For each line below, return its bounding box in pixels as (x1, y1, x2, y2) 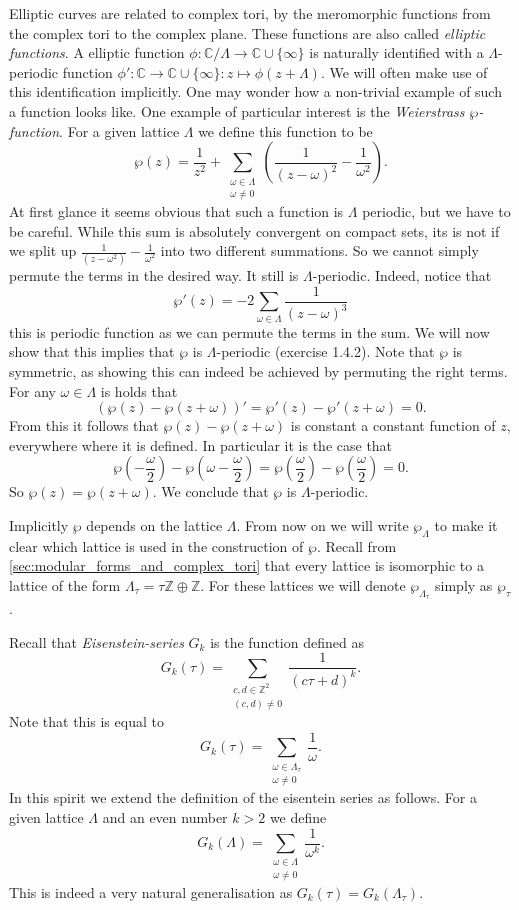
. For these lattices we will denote (200, 574, 406, 595)
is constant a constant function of (290, 415, 496, 436)
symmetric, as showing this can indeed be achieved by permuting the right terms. (9, 361, 508, 381)
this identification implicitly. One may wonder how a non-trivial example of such (9, 81, 502, 102)
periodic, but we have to (362, 200, 511, 221)
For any (9, 380, 56, 401)
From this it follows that (9, 415, 159, 436)
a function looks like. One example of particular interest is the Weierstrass (9, 100, 465, 121)
